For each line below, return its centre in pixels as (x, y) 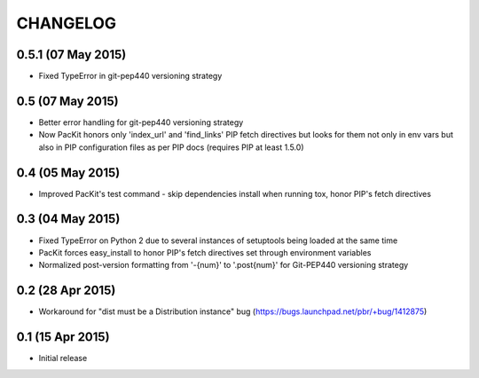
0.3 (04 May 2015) (68, 219)
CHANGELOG (67, 23)
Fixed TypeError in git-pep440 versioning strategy (130, 76)
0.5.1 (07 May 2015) (71, 55)
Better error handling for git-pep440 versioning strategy (141, 122)
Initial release (63, 358)
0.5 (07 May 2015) (67, 101)
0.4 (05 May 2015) (68, 173)
